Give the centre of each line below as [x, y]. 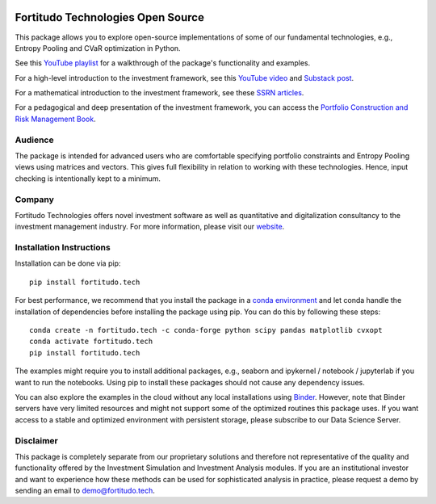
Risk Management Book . [55, 119]
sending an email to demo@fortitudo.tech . [85, 491]
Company [34, 199]
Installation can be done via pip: [68, 263]
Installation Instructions [63, 248]
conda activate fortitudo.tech [91, 342]
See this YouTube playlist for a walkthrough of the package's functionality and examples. [163, 63]
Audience [34, 140]
